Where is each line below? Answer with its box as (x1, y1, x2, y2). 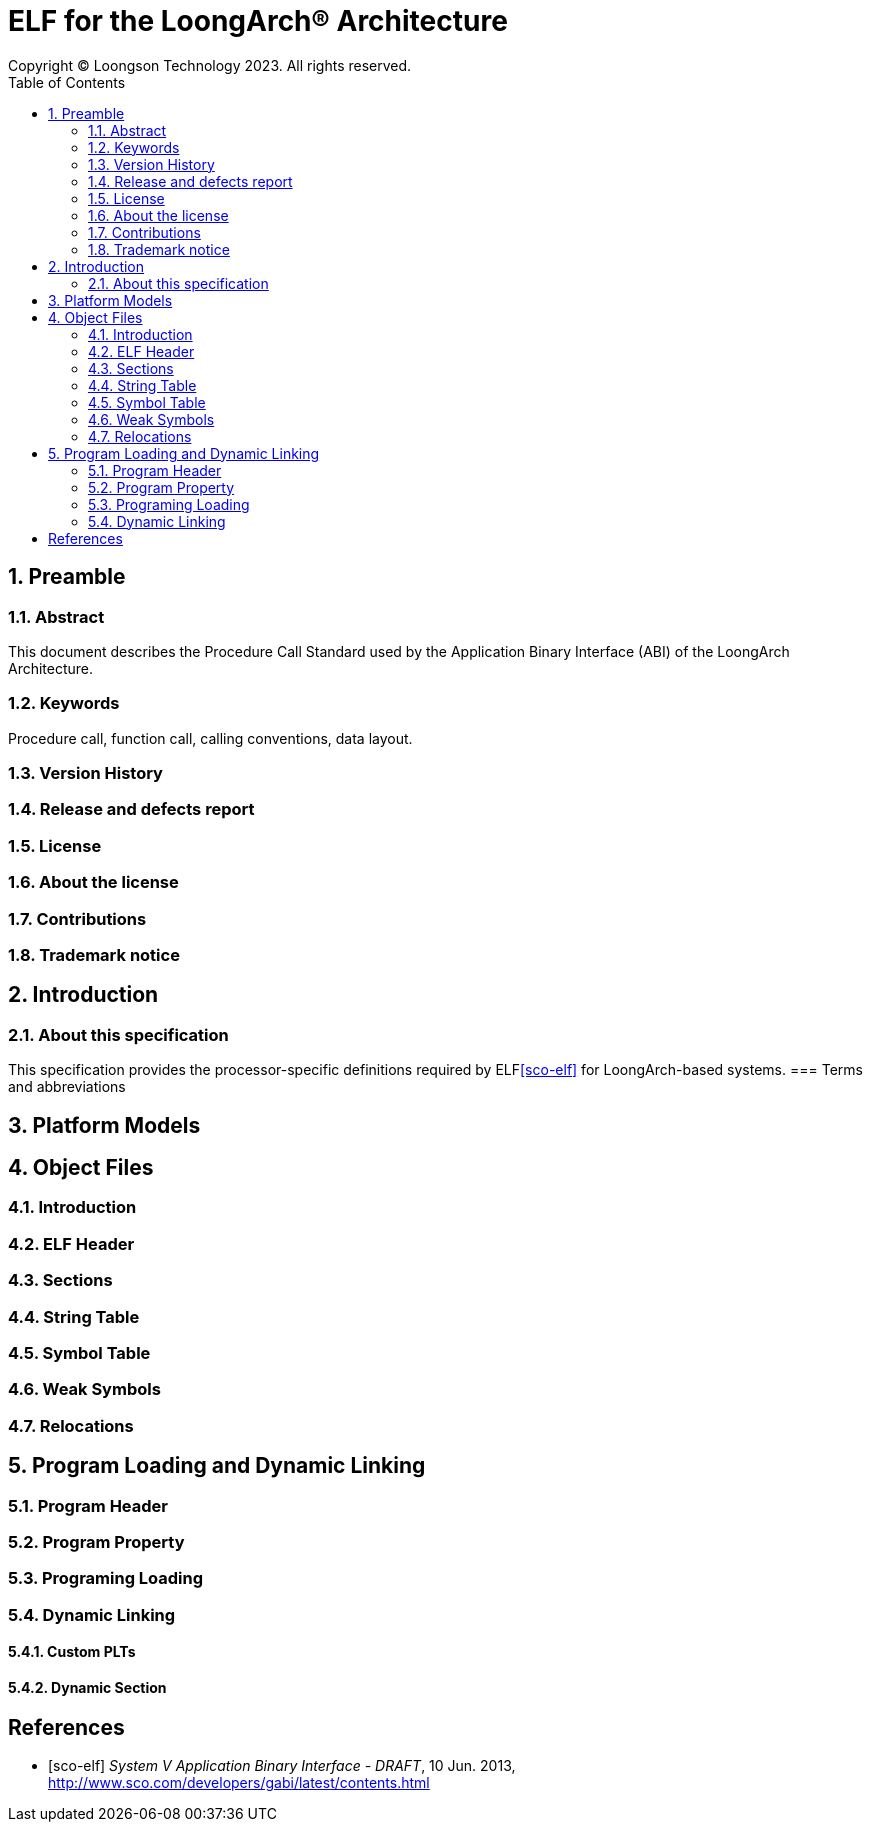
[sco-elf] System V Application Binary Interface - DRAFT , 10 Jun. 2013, (48, 1756, 516, 1774)
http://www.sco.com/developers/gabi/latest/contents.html (48, 1773, 430, 1791)
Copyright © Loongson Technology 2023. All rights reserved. (8, 56, 412, 74)
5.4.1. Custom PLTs (8, 1643, 136, 1661)
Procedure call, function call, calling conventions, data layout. (8, 729, 413, 747)
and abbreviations (8, 1078, 126, 1096)
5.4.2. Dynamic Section (8, 1678, 167, 1696)
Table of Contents (8, 73, 126, 91)
